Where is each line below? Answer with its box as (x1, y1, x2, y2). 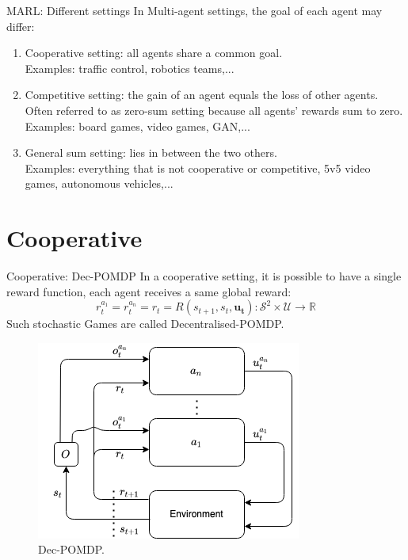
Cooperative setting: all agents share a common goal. (25, 44, 283, 61)
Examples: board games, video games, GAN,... (25, 117, 250, 134)
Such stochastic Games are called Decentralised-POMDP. (6, 315, 284, 332)
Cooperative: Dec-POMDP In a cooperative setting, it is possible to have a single (6, 268, 402, 284)
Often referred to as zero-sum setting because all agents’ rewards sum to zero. (25, 101, 403, 118)
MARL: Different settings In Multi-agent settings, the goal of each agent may (6, 2, 383, 18)
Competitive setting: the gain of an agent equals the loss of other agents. (25, 86, 379, 103)
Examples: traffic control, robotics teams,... (25, 59, 235, 76)
